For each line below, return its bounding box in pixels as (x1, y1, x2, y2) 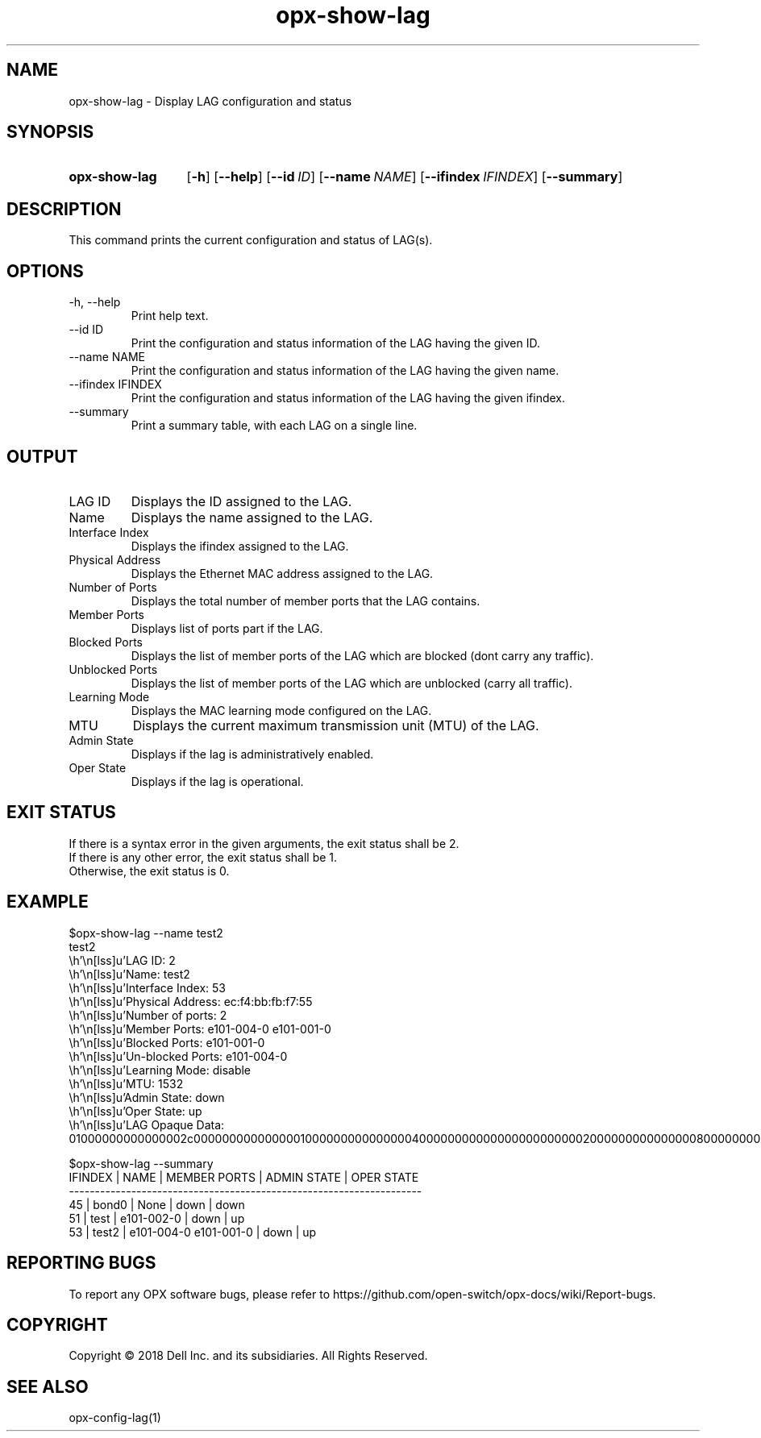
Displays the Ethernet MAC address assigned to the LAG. (131, 566, 434, 580)
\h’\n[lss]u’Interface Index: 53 (69, 980, 226, 995)
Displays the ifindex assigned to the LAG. (131, 538, 349, 553)
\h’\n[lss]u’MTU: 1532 (69, 1076, 184, 1091)
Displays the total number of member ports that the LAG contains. (131, 593, 480, 608)
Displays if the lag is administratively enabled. (131, 746, 374, 761)
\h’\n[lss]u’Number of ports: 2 (69, 1008, 227, 1022)
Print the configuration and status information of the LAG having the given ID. (131, 336, 540, 351)
